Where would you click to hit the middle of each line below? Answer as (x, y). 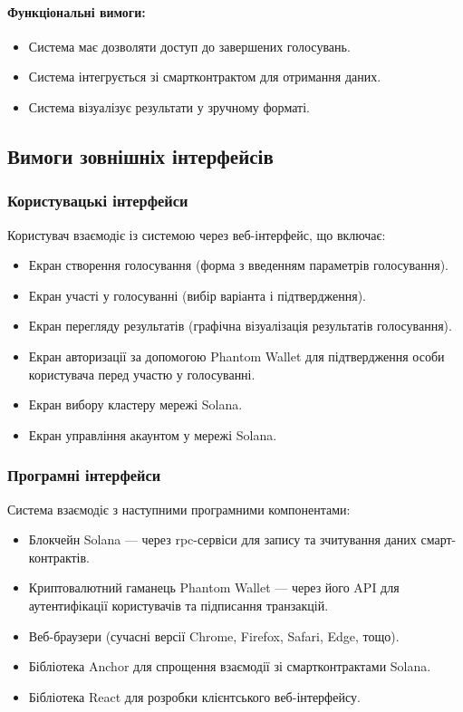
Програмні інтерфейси (84, 475)
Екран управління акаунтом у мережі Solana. (153, 434)
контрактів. (59, 557)
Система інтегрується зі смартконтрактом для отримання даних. (205, 77)
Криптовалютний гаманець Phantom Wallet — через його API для (214, 587)
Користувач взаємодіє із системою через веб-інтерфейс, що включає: (197, 234)
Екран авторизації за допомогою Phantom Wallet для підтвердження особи (236, 356)
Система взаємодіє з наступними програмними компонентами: (179, 509)
